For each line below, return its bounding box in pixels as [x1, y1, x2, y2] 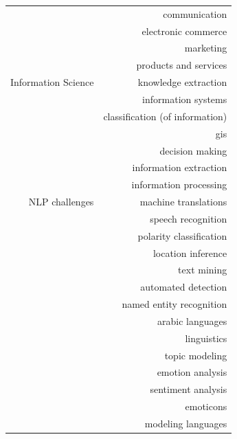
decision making [159, 143, 227, 157]
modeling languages [144, 416, 227, 430]
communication [163, 6, 227, 21]
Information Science [10, 75, 94, 89]
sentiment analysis [150, 382, 227, 396]
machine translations [139, 194, 227, 209]
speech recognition [150, 211, 227, 225]
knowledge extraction [137, 75, 227, 89]
